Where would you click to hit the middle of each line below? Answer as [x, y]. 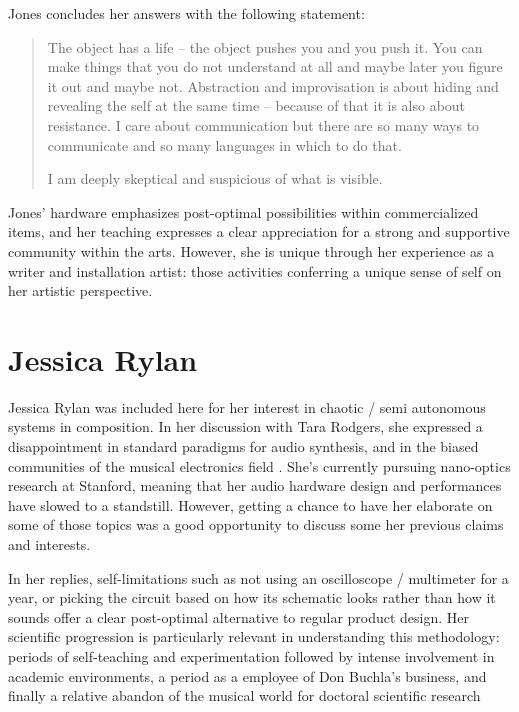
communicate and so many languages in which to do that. [224, 144]
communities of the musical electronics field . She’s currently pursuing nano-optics [259, 465]
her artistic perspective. [80, 290]
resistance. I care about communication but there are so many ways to [263, 124]
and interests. [49, 544]
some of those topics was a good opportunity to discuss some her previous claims [256, 524]
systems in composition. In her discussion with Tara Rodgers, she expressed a [245, 426]
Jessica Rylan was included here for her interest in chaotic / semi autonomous [247, 406]
